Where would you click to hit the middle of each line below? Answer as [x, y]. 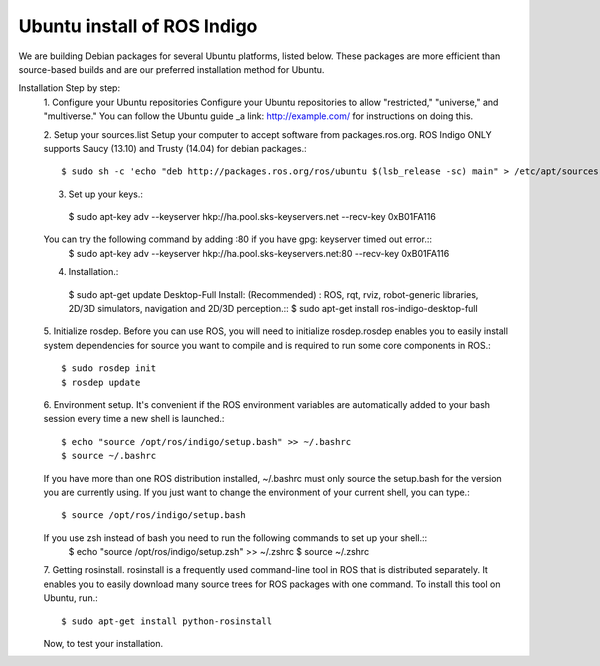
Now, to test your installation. [103, 644]
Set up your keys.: [106, 194]
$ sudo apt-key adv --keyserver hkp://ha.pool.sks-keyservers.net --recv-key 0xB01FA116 [252, 217]
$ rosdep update [101, 382]
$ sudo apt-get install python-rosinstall [167, 621]
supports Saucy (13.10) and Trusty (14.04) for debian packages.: [175, 148]
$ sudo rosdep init [109, 368]
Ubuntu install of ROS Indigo [138, 26]
